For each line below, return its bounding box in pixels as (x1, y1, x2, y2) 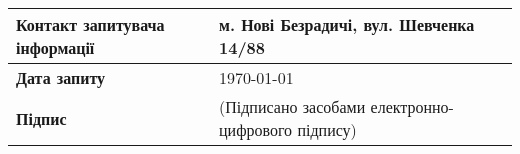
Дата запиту (16, 66, 106, 89)
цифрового (219, 118, 293, 141)
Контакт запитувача (16, 13, 165, 36)
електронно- (370, 95, 454, 118)
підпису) (297, 118, 357, 141)
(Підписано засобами (219, 95, 366, 118)
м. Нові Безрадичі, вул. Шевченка (219, 13, 475, 36)
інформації (16, 36, 95, 59)
